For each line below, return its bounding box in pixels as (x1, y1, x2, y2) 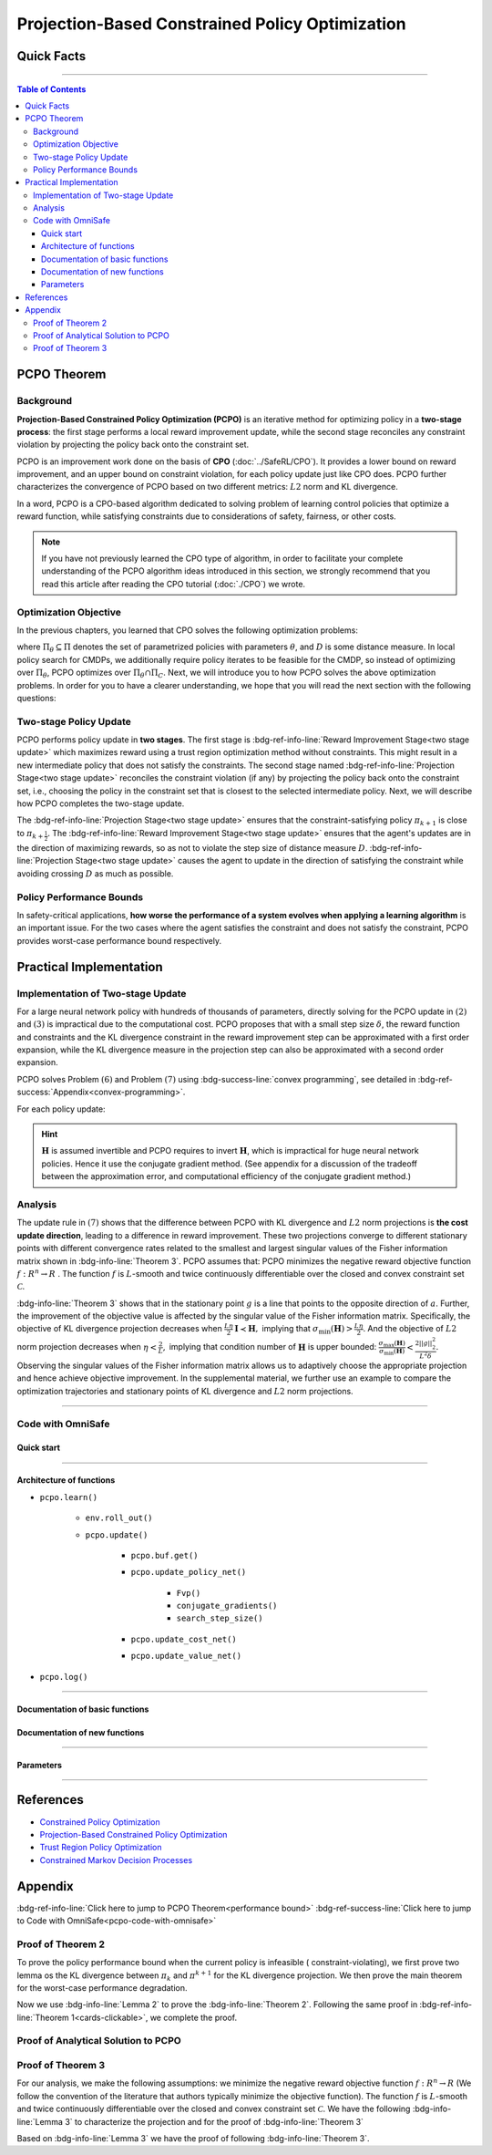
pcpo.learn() (39, 1492, 98, 1502)
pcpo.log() (39, 1672, 88, 1682)
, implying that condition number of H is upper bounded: (162, 1342, 377, 1352)
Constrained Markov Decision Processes (39, 1854, 193, 1865)
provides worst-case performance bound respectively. (16, 935, 222, 946)
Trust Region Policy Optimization (39, 1842, 162, 1853)
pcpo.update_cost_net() (130, 1633, 237, 1644)
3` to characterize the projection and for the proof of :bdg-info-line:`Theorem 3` (65, 2116, 364, 2127)
